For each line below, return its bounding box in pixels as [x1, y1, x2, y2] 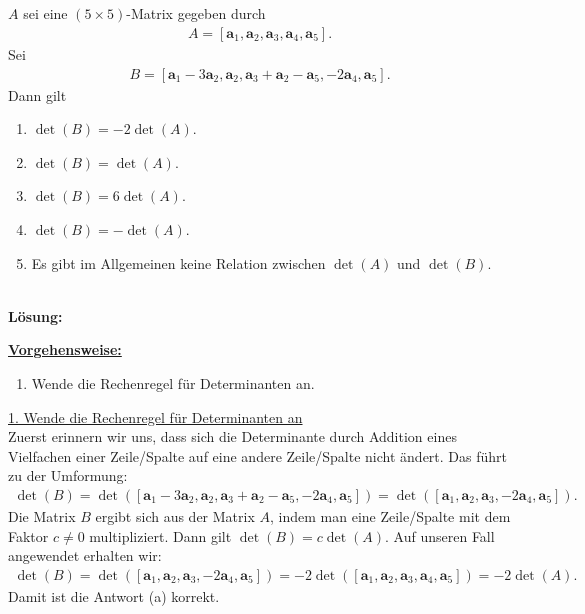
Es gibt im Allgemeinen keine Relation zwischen [31, 252, 326, 273]
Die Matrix [8, 505, 76, 526]
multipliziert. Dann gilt [89, 525, 232, 546]
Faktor [8, 525, 49, 546]
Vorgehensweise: [8, 339, 122, 360]
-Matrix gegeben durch [126, 3, 266, 24]
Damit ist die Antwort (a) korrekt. [8, 585, 220, 606]
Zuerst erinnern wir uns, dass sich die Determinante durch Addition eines [8, 426, 457, 447]
